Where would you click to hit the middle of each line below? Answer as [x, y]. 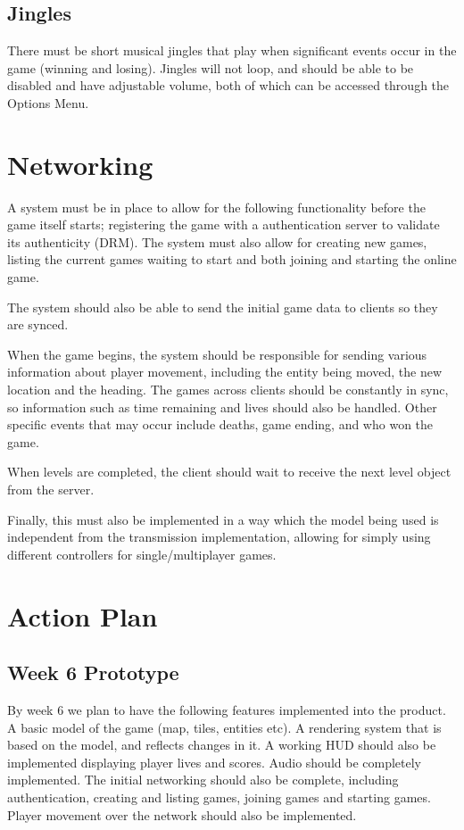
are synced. [38, 324]
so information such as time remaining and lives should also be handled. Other [222, 407]
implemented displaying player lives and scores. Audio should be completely [215, 762]
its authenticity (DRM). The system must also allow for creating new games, [217, 241]
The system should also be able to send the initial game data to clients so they [223, 307]
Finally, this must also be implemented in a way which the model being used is [223, 519]
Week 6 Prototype [93, 672]
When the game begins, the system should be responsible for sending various [217, 354]
